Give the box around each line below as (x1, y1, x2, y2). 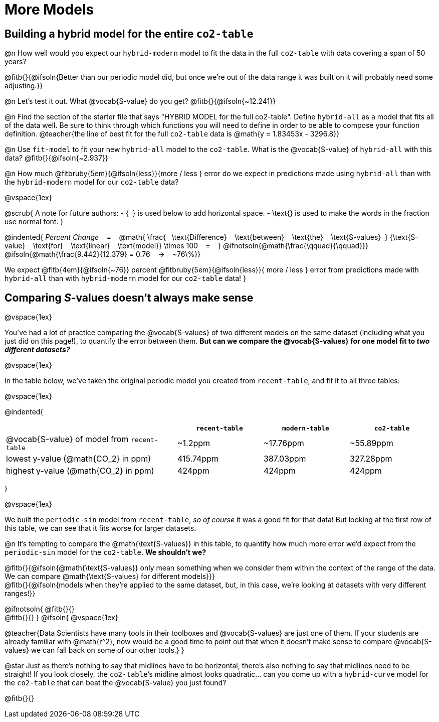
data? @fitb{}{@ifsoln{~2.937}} (5, 154, 108, 163)
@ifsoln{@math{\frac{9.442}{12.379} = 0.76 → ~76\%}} (5, 250, 201, 259)
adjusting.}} (5, 81, 43, 90)
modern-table (282, 424, 329, 432)
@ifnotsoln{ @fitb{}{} (5, 605, 75, 614)
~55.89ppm (350, 438, 393, 448)
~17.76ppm (264, 438, 304, 448)
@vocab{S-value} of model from (6, 434, 129, 445)
